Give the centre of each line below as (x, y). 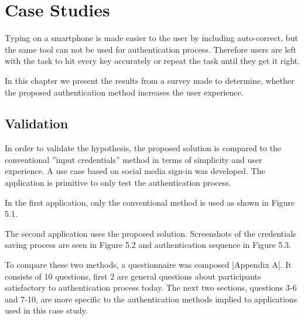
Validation (37, 123)
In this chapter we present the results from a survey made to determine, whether (150, 80)
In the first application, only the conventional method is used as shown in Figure (150, 202)
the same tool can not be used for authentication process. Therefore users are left (151, 49)
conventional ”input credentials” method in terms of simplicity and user (134, 159)
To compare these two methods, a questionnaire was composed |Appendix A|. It (148, 265)
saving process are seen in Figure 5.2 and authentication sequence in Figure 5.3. (148, 245)
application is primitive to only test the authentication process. (118, 183)
